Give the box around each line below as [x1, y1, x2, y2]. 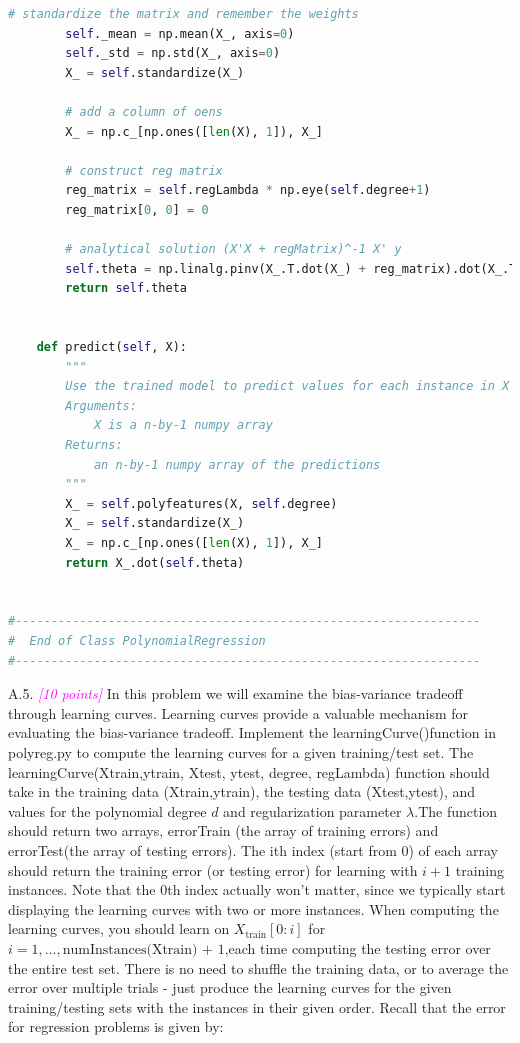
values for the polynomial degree [8, 800, 207, 821]
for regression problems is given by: [8, 1016, 224, 1037]
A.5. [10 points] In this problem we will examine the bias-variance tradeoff [8, 683, 463, 704]
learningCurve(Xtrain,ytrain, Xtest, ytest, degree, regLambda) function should [8, 761, 490, 782]
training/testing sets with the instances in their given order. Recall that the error [8, 996, 506, 1017]
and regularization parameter [223, 800, 402, 821]
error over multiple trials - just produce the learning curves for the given [8, 977, 452, 998]
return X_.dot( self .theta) [65, 555, 245, 570]
